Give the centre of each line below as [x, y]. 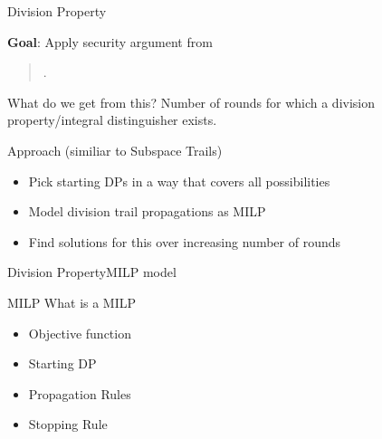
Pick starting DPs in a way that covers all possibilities [179, 181]
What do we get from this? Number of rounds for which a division [191, 102]
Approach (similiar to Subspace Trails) [115, 150]
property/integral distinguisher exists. [112, 120]
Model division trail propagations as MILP [147, 211]
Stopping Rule [68, 424]
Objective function [80, 333]
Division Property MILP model [92, 272]
